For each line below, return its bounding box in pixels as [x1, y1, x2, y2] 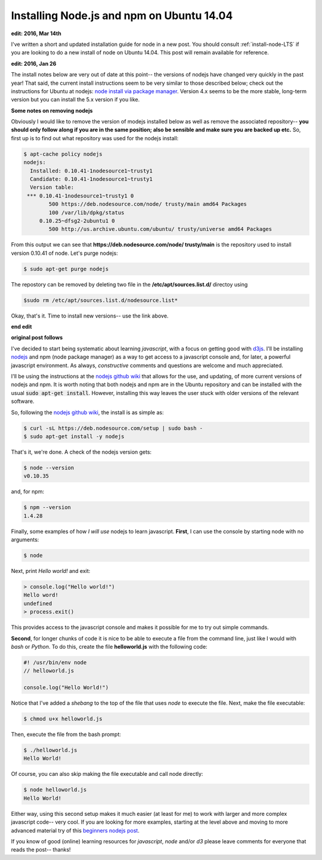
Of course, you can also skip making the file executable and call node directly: [11, 770, 203, 778]
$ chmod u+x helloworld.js [23, 716, 103, 722]
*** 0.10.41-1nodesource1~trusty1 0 [27, 192, 134, 199]
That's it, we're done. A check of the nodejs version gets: [11, 448, 152, 455]
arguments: [11, 536, 39, 543]
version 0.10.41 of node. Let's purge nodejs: [11, 249, 119, 257]
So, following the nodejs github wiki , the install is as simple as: [11, 409, 164, 416]
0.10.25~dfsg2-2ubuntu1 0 [39, 217, 116, 224]
